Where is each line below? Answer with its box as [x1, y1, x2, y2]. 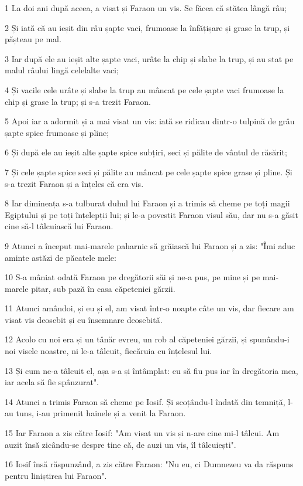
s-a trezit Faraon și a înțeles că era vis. [5, 177, 144, 189]
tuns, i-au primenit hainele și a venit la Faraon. [16, 407, 186, 419]
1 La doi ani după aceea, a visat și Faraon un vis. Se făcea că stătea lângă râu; [5, 2, 287, 13]
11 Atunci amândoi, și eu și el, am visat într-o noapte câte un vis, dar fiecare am [5, 302, 294, 314]
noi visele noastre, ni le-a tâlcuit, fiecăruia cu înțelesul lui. [5, 345, 212, 357]
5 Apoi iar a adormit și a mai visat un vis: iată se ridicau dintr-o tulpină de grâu [5, 115, 295, 127]
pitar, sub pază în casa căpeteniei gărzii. [31, 282, 175, 294]
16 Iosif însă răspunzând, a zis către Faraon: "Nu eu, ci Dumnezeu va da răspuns [5, 458, 294, 470]
